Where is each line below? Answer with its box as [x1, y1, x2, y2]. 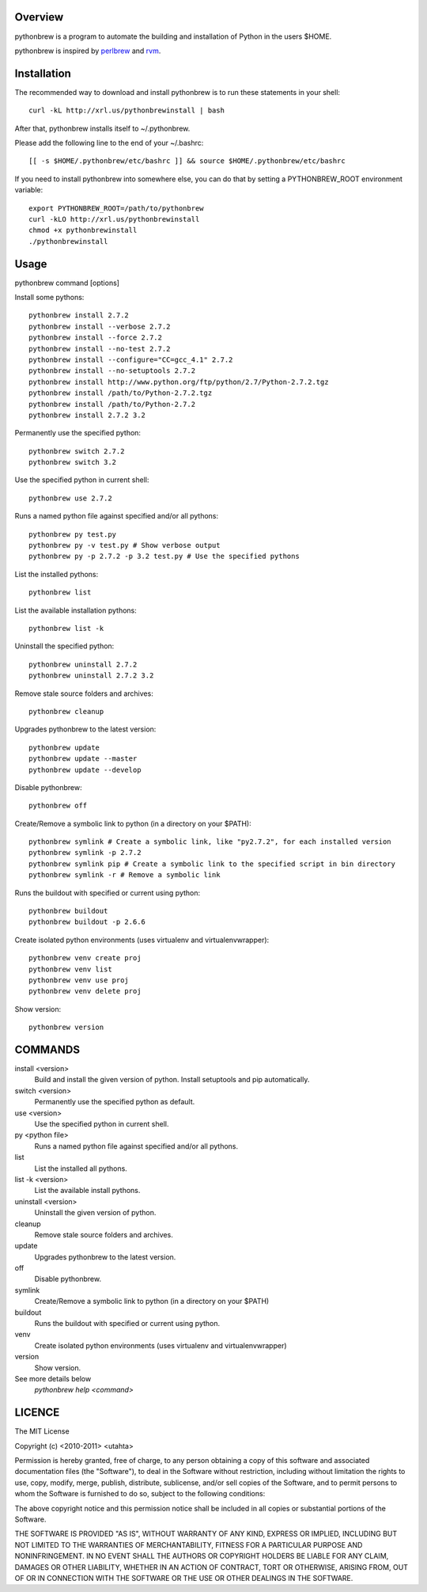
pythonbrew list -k [28, 624, 104, 633]
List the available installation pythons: [14, 606, 138, 615]
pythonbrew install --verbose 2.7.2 [28, 321, 171, 331]
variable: [14, 185, 43, 195]
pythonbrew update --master [28, 754, 138, 763]
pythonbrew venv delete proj [28, 986, 142, 996]
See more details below [14, 1374, 92, 1383]
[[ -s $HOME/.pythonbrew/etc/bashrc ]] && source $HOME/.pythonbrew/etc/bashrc [28, 157, 346, 165]
